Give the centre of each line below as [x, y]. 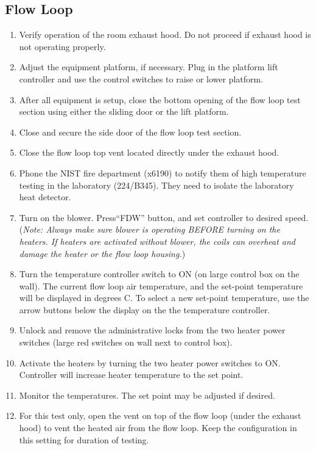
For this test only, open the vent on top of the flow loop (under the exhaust [160, 416]
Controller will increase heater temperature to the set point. [131, 375]
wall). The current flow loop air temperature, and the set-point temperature [161, 285]
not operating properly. [62, 46]
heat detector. [45, 197]
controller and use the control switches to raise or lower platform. [141, 78]
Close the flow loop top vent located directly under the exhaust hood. [149, 152]
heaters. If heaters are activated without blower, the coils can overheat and [157, 241]
